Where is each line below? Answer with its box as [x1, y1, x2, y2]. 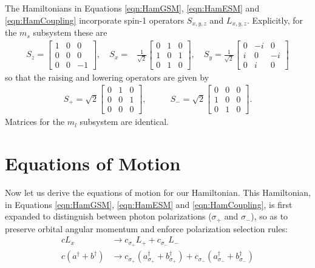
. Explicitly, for [246, 13, 303, 26]
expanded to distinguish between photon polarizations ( [5, 210, 212, 223]
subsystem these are [33, 26, 107, 39]
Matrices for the [5, 115, 65, 128]
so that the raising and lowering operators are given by [5, 70, 209, 83]
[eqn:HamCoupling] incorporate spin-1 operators [5, 13, 185, 26]
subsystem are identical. [80, 115, 169, 128]
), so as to [251, 210, 288, 223]
